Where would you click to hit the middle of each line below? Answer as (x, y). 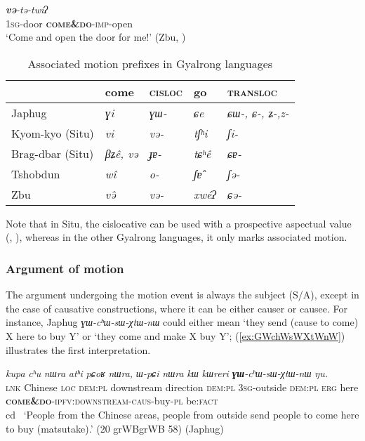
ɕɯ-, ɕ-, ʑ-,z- (258, 112)
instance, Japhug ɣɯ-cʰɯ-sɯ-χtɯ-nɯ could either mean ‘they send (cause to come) (182, 322)
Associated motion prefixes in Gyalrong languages (150, 63)
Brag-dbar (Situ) (53, 153)
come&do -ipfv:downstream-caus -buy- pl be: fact (112, 401)
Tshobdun (36, 173)
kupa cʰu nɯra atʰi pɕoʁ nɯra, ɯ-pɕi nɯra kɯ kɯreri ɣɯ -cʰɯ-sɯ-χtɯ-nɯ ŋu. (167, 373)
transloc (252, 91)
